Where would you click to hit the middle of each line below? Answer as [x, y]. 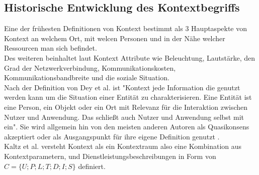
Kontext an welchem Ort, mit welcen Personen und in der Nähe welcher [115, 38]
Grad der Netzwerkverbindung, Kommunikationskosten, [90, 67]
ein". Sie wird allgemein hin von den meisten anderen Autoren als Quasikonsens [127, 127]
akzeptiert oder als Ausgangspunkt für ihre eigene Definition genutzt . [112, 136]
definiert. [92, 166]
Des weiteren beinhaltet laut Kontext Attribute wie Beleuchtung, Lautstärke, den [130, 57]
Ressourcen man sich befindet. [51, 48]
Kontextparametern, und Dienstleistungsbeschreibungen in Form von [110, 156]
